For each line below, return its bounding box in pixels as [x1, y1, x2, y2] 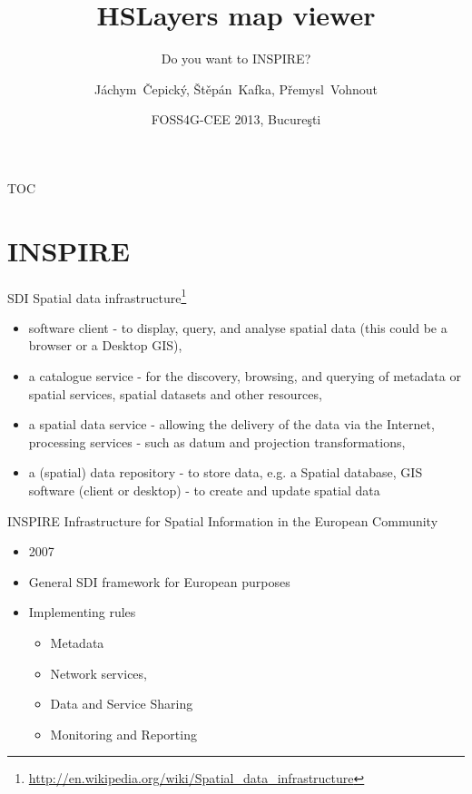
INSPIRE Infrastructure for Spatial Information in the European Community [7, 511, 438, 530]
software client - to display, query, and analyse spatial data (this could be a [28, 318, 447, 337]
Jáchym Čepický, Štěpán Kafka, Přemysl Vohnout [93, 79, 379, 98]
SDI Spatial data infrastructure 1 [7, 285, 187, 307]
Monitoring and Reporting [50, 724, 197, 743]
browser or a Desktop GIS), [28, 336, 182, 355]
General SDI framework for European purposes [28, 572, 290, 591]
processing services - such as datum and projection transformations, [28, 432, 406, 451]
